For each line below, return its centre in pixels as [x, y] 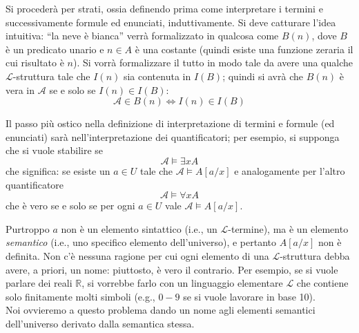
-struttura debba [315, 255]
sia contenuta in [157, 76]
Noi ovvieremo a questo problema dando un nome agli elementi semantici [161, 310]
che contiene [322, 283]
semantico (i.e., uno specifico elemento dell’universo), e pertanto [141, 242]
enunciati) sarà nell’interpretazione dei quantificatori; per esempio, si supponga [173, 136]
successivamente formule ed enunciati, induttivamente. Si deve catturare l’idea [171, 22]
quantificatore [35, 184]
